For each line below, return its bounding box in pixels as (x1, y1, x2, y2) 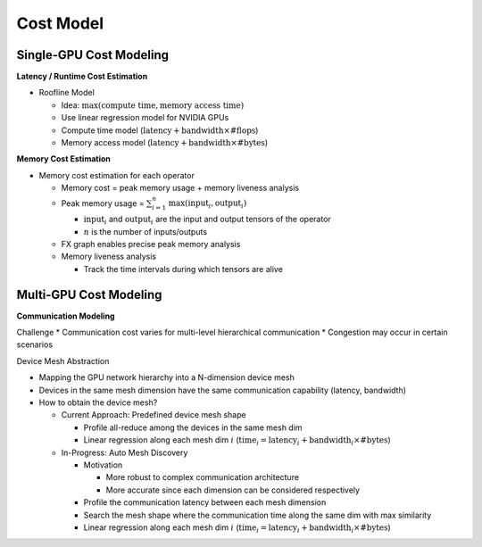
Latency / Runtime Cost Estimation (16, 71, 148, 82)
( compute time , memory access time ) (98, 100, 245, 111)
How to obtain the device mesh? (38, 397, 158, 408)
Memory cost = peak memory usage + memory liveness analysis (61, 183, 299, 194)
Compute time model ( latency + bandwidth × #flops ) (61, 125, 259, 136)
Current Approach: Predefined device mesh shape (61, 410, 246, 420)
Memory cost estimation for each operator (38, 170, 195, 180)
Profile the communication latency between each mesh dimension (83, 497, 327, 508)
